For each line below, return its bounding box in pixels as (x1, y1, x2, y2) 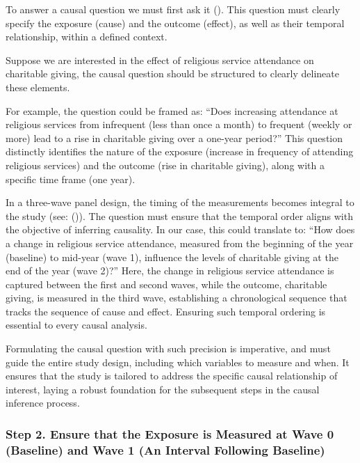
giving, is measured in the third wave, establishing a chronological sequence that (6, 290, 347, 305)
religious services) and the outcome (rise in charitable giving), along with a (6, 157, 325, 172)
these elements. (6, 79, 70, 94)
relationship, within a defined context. (6, 29, 167, 44)
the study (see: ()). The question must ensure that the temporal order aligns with (6, 208, 353, 223)
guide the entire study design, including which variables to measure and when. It (6, 354, 350, 369)
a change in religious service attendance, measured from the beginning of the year (6, 235, 354, 250)
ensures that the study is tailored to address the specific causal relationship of (6, 368, 338, 383)
